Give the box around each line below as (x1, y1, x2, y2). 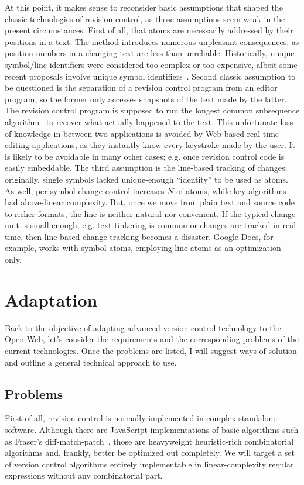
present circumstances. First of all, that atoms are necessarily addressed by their (5, 24, 293, 36)
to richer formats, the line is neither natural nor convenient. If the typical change (5, 207, 296, 219)
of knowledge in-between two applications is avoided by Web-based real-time (5, 127, 279, 139)
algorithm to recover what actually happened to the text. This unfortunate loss (5, 115, 293, 128)
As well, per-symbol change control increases (5, 184, 165, 197)
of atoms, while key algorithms (176, 184, 286, 197)
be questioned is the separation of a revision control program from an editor (5, 81, 278, 94)
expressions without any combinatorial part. (5, 469, 163, 481)
